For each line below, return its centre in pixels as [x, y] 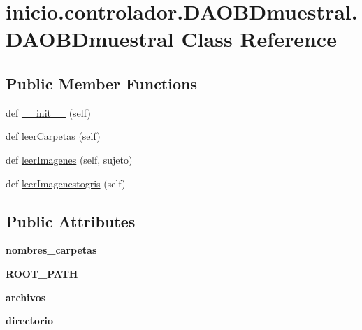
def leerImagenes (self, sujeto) [69, 159]
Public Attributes [71, 221]
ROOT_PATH [42, 273]
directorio [30, 321]
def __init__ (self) [48, 112]
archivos [26, 297]
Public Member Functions [101, 83]
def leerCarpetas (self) [53, 136]
